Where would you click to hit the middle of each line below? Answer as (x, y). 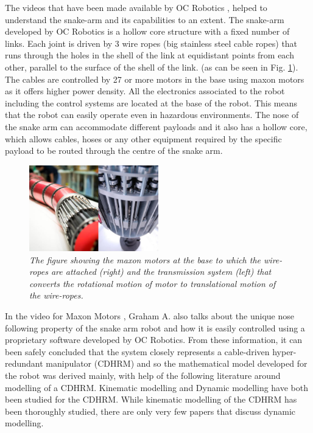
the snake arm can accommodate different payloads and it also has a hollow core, (156, 126)
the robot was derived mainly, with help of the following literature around (143, 375)
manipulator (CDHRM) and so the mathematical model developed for (177, 363)
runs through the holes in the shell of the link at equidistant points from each (149, 55)
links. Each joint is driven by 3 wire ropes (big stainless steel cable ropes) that (151, 43)
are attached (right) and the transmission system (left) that (161, 272)
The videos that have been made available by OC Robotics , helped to (136, 7)
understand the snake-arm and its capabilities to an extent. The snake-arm (145, 19)
